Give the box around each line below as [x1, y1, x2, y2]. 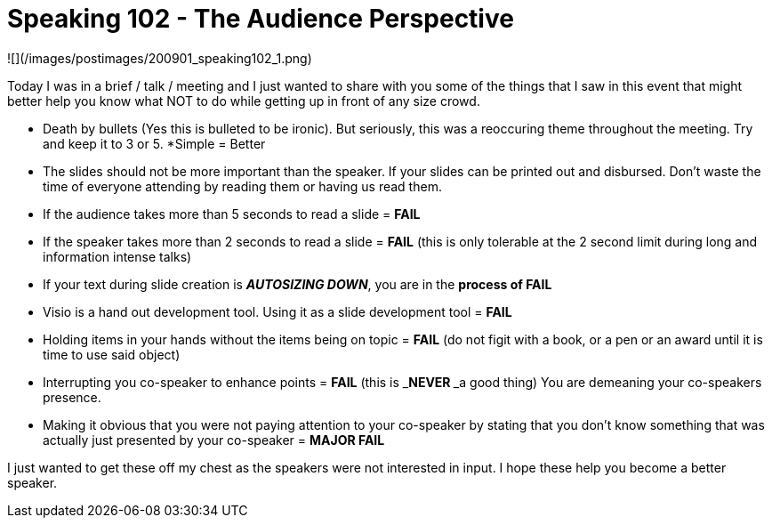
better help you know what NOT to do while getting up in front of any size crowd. [7, 93, 480, 109]
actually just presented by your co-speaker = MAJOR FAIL [43, 432, 385, 448]
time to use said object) [43, 346, 181, 362]
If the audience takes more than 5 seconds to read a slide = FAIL [43, 206, 421, 222]
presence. [43, 389, 101, 405]
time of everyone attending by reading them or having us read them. [43, 178, 442, 194]
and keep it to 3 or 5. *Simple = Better [43, 135, 266, 151]
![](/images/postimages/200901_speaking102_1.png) [7, 50, 312, 66]
